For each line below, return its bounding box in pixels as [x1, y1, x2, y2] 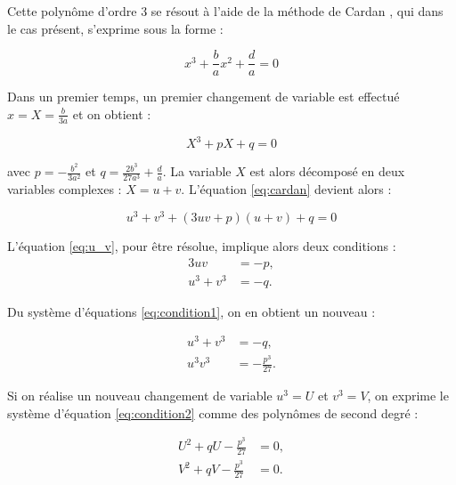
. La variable [162, 162, 232, 181]
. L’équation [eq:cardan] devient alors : [181, 180, 392, 198]
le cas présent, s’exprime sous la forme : [7, 19, 224, 37]
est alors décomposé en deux [249, 162, 405, 181]
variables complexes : [7, 180, 122, 198]
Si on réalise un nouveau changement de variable [7, 386, 273, 405]
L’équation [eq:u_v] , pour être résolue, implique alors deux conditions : [7, 237, 396, 255]
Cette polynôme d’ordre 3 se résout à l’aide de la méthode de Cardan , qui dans [7, 2, 444, 20]
